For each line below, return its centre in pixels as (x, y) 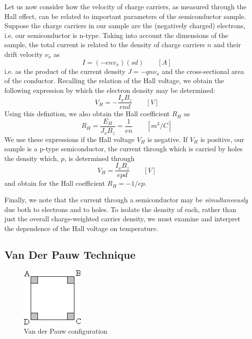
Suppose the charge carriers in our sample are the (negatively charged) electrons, (125, 26)
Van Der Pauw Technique (70, 254)
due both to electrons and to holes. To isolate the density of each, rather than (120, 209)
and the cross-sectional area (203, 71)
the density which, (32, 158)
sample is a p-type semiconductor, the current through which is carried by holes (124, 149)
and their (227, 45)
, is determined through (99, 158)
